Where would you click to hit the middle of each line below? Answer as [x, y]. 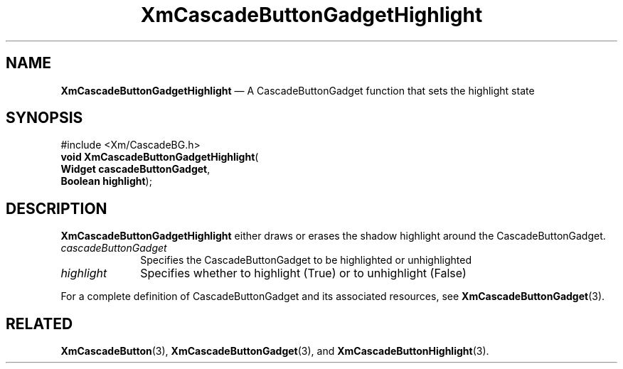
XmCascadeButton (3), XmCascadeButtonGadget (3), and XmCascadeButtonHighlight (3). [275, 351]
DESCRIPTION [57, 208]
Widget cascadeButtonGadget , [135, 169]
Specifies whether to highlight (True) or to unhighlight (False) [303, 273]
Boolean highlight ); [106, 181]
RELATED [39, 323]
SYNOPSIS [44, 118]
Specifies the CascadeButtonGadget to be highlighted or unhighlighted [306, 260]
